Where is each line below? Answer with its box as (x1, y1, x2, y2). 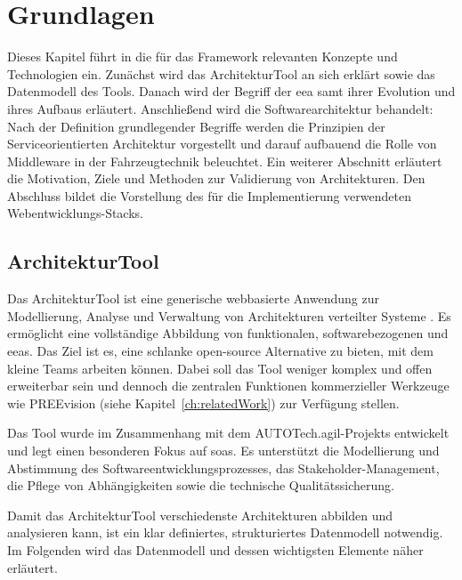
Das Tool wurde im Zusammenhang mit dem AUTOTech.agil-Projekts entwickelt (7, 423, 450, 442)
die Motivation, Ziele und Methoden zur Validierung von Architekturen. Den (7, 169, 426, 188)
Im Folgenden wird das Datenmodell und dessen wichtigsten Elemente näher (7, 540, 424, 559)
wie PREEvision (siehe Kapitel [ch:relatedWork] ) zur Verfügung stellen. (7, 393, 400, 412)
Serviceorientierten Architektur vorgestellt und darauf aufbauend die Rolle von (7, 134, 437, 153)
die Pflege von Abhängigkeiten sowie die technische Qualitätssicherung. (7, 476, 394, 495)
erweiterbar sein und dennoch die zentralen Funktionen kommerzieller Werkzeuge (7, 376, 450, 395)
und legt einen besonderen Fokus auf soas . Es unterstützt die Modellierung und (7, 441, 440, 460)
